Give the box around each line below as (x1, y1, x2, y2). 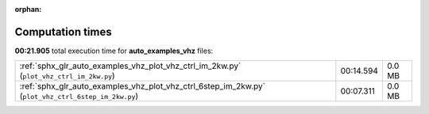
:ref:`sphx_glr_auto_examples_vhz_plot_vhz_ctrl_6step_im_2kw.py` (19, 81, 266, 92)
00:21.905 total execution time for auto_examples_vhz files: (14, 46, 214, 55)
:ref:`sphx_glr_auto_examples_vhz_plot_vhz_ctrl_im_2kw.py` (19, 60, 242, 71)
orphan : (14, 5, 42, 13)
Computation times (14, 25, 112, 39)
